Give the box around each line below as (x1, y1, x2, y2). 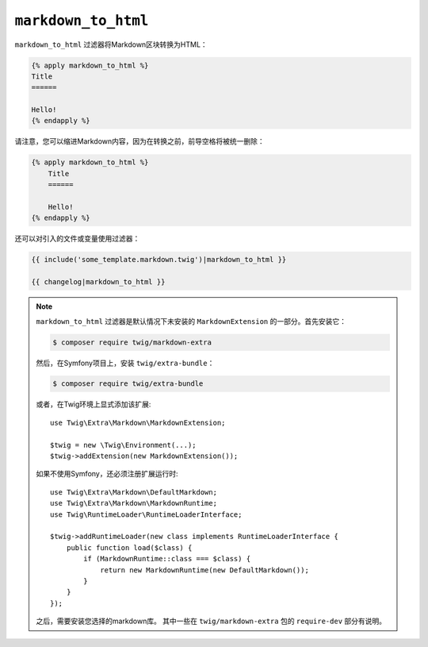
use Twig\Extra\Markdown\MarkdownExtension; (50, 418, 226, 427)
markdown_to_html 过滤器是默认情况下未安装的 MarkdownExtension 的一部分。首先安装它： (36, 316, 346, 325)
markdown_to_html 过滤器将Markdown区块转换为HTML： (14, 40, 208, 49)
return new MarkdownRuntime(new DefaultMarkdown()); (100, 565, 309, 575)
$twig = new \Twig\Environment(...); (50, 441, 197, 449)
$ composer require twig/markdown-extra (52, 337, 212, 347)
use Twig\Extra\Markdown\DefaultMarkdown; (50, 487, 218, 496)
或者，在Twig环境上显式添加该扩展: (36, 399, 151, 409)
